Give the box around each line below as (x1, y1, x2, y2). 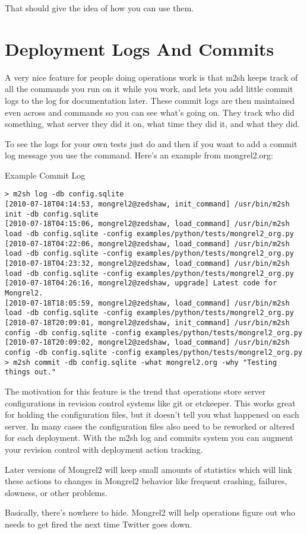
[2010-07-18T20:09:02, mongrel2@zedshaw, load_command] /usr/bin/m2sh (5, 338, 290, 347)
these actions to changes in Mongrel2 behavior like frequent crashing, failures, (5, 475, 287, 487)
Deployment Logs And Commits (5, 36, 274, 61)
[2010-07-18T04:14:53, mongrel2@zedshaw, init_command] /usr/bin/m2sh (5, 200, 290, 209)
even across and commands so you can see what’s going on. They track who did (5, 106, 295, 118)
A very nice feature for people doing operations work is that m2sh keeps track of (5, 71, 298, 83)
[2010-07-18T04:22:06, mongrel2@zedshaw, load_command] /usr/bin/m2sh (5, 239, 290, 248)
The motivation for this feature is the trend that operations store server (5, 384, 266, 397)
